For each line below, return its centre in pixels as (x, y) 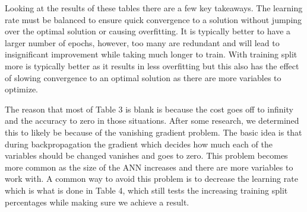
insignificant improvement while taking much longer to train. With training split (151, 54)
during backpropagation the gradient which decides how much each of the (139, 144)
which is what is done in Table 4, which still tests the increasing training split (146, 190)
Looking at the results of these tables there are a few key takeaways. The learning (154, 8)
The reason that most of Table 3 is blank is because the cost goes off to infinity (149, 109)
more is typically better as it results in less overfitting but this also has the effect (152, 65)
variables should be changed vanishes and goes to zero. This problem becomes (146, 155)
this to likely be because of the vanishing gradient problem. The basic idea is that (153, 132)
